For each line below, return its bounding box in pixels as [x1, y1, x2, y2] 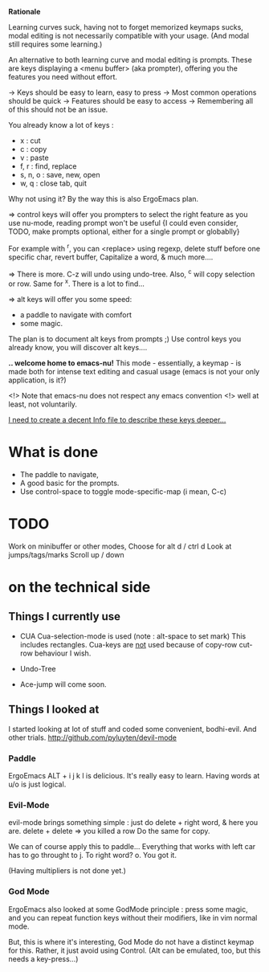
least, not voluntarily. [8, 399, 78, 409]
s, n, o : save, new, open [19, 170, 100, 179]
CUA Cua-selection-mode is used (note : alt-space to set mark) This [19, 631, 247, 641]
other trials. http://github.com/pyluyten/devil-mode [8, 733, 177, 742]
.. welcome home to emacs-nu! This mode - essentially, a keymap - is [8, 357, 242, 368]
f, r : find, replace [19, 161, 77, 171]
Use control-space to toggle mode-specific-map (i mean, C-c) [19, 486, 227, 496]
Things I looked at [8, 703, 100, 717]
